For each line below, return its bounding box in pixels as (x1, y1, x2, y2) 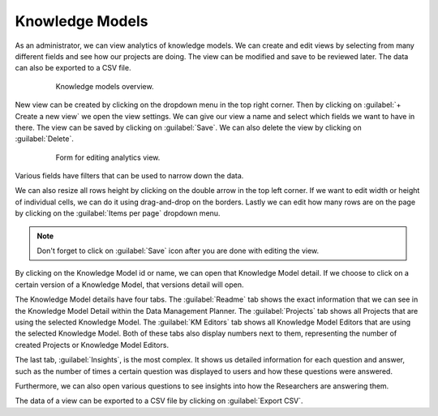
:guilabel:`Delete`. (15, 134, 75, 144)
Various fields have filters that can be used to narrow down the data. (15, 171, 244, 181)
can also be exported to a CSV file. (15, 63, 131, 73)
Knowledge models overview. (55, 81, 154, 91)
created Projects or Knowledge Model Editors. (15, 340, 170, 350)
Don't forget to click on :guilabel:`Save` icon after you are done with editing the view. (36, 246, 320, 255)
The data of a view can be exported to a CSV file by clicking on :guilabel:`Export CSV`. (15, 396, 303, 405)
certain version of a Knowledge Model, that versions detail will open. (15, 280, 244, 289)
